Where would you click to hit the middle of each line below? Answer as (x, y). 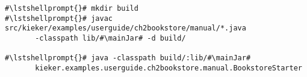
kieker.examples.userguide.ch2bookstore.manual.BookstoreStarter (169, 68)
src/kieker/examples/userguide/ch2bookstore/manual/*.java (126, 28)
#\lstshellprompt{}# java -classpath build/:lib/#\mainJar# (128, 58)
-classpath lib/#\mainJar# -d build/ (110, 38)
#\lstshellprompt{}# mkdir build (72, 8)
